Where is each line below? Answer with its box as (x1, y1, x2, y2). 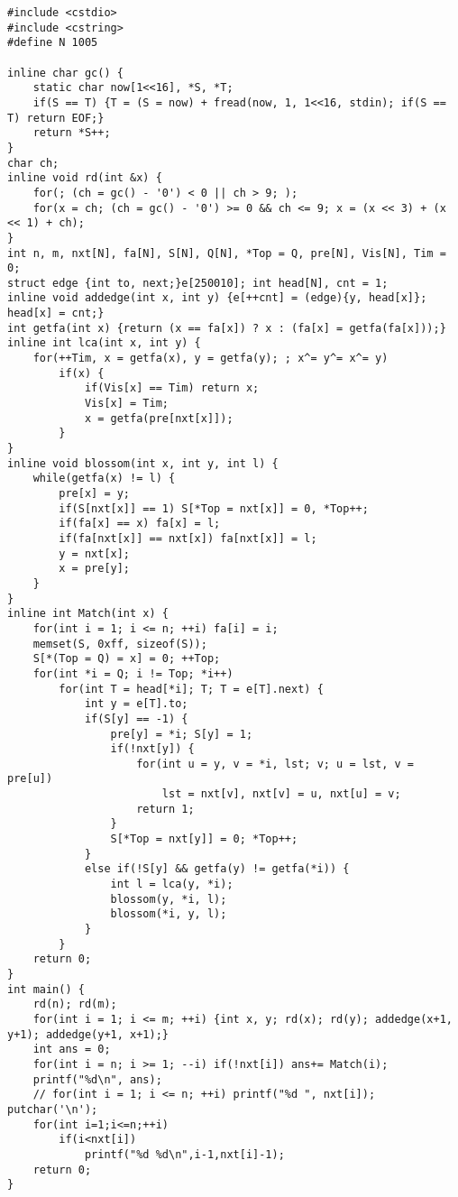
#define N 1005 (7, 36, 98, 50)
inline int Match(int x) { (7, 607, 169, 621)
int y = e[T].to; (84, 697, 188, 711)
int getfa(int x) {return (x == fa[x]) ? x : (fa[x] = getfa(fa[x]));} (7, 321, 446, 335)
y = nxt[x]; (59, 547, 131, 560)
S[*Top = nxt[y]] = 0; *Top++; (110, 833, 298, 846)
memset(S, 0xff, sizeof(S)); (32, 637, 207, 650)
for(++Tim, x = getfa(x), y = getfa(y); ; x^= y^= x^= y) (32, 352, 389, 365)
